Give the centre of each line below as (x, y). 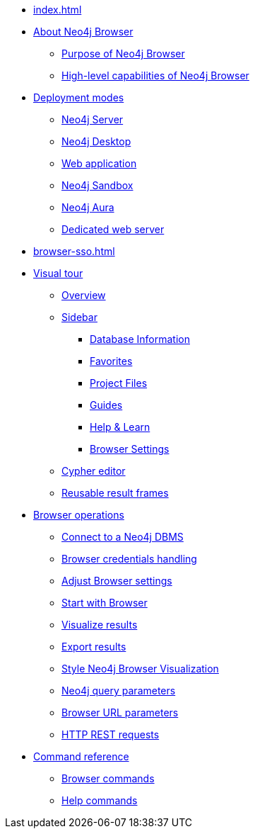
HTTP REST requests (111, 734)
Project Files (119, 383)
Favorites (111, 361)
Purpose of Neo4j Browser (123, 53)
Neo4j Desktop (96, 141)
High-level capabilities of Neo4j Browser (155, 75)
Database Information (140, 339)
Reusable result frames (115, 493)
